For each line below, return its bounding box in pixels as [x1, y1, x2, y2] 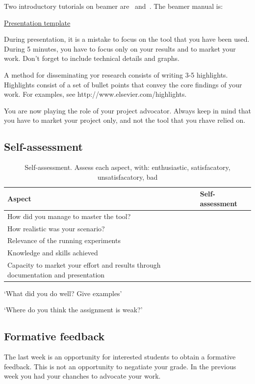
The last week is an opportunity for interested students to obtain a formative [4, 352, 236, 362]
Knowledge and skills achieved [7, 247, 98, 258]
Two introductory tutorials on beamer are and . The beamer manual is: [4, 1, 223, 11]
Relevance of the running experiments [7, 235, 121, 246]
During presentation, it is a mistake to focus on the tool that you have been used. [4, 34, 250, 44]
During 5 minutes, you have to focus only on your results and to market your [4, 43, 236, 54]
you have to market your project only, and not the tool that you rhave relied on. [4, 115, 246, 125]
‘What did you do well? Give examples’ [4, 288, 122, 298]
